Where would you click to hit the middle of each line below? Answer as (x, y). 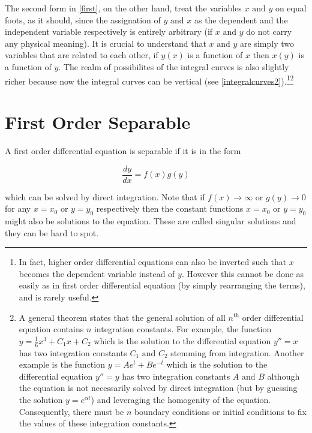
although (283, 376)
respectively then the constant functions (170, 208)
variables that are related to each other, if (82, 55)
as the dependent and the (241, 19)
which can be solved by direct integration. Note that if (105, 196)
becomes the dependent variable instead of (97, 273)
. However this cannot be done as (243, 273)
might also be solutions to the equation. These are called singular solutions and (151, 220)
